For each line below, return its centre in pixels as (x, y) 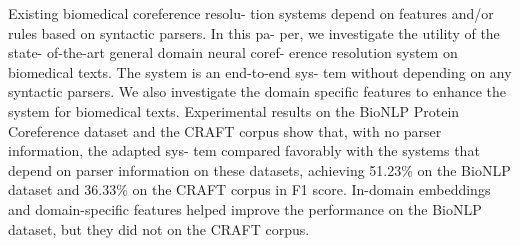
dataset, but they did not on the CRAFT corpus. (159, 228)
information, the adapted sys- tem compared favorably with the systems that (244, 150)
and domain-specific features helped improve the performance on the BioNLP (245, 208)
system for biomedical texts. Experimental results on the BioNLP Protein (234, 110)
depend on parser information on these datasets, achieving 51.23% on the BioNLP (259, 169)
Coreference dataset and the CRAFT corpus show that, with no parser (225, 130)
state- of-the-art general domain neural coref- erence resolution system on (233, 52)
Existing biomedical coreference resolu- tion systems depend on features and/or (251, 13)
